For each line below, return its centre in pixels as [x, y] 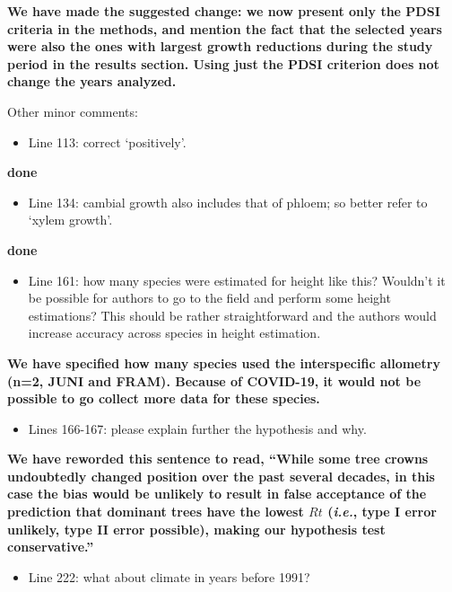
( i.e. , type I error [382, 512]
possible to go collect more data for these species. [164, 398]
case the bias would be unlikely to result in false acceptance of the [217, 494]
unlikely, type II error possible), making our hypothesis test [196, 529]
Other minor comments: [73, 111]
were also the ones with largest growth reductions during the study [220, 46]
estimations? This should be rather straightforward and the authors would [232, 315]
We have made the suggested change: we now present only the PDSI [224, 11]
